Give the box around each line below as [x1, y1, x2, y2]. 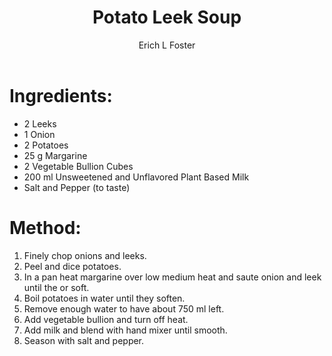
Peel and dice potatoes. [23, 260, 122, 272]
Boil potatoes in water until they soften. [23, 292, 186, 304]
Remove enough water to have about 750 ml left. [23, 302, 225, 315]
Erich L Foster [138, 39, 196, 51]
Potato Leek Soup [92, 6, 242, 29]
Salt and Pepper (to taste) [23, 181, 131, 193]
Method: [9, 216, 82, 239]
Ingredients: [9, 84, 113, 107]
